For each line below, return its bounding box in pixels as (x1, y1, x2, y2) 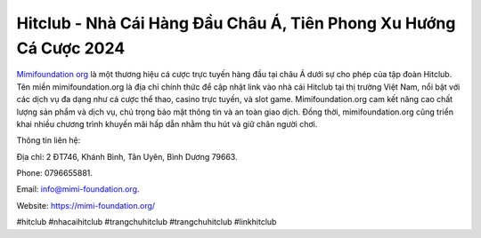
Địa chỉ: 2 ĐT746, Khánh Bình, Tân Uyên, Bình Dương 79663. (16, 151, 238, 162)
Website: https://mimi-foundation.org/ (16, 200, 156, 210)
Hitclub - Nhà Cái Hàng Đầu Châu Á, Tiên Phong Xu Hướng (16, 13, 456, 33)
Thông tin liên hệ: (16, 135, 81, 146)
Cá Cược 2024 (16, 38, 126, 58)
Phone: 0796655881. (16, 168, 94, 178)
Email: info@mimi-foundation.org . (16, 184, 140, 194)
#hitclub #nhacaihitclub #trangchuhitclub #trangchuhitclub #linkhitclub (16, 217, 277, 227)
